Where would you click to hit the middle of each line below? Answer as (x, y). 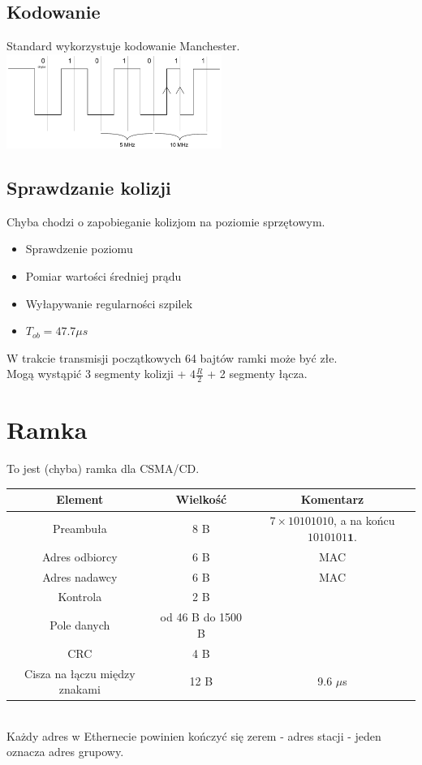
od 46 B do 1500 (201, 617)
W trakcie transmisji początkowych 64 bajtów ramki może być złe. (172, 357)
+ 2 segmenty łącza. (257, 374)
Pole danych (80, 625)
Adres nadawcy (80, 576)
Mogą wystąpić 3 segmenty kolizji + (97, 374)
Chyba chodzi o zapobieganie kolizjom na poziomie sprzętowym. (166, 221)
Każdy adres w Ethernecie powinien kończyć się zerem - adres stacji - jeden (194, 735)
